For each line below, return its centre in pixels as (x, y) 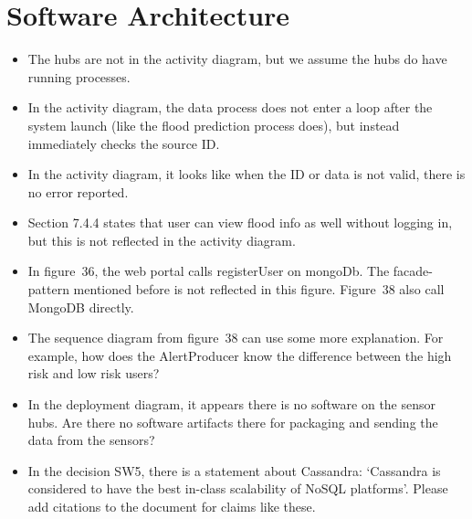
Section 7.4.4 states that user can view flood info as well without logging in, (240, 222)
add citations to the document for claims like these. (172, 506)
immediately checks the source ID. (124, 143)
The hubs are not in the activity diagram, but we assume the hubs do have (237, 59)
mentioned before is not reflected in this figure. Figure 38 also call (259, 289)
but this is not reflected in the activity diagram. (162, 240)
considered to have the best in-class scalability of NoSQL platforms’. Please (238, 488)
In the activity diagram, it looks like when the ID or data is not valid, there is (246, 174)
